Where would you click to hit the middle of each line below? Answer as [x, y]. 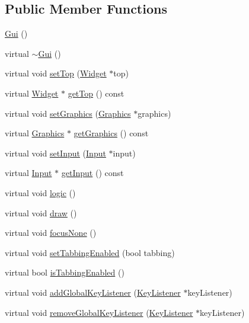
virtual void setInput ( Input [55, 153]
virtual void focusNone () [51, 233]
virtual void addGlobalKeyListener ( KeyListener [93, 292]
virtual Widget [32, 93]
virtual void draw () [41, 212]
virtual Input [28, 173]
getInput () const [92, 173]
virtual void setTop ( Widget [56, 73]
